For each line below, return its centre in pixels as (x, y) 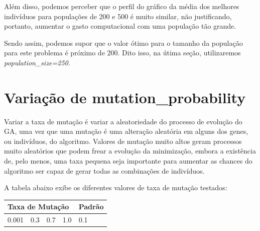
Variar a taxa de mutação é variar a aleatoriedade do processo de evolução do (123, 121)
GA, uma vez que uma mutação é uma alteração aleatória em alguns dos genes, (126, 131)
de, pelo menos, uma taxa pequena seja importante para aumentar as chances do (128, 161)
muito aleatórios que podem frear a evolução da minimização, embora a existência (130, 151)
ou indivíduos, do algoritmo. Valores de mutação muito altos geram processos (123, 141)
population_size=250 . (37, 62)
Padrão (91, 207)
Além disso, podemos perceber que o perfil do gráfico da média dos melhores (122, 6)
